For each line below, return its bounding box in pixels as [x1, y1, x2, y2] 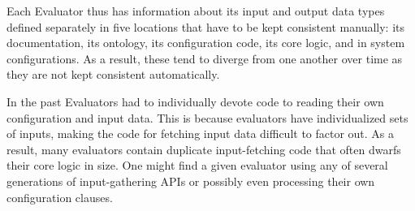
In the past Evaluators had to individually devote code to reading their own [6, 93, 384, 110]
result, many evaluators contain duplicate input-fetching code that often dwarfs [6, 140, 401, 157]
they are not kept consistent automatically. [6, 66, 220, 83]
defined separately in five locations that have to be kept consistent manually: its [6, 18, 405, 35]
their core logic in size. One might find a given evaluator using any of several [6, 157, 388, 174]
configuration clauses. [6, 188, 113, 205]
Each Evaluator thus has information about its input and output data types [6, 2, 385, 19]
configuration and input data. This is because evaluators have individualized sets [6, 109, 409, 126]
